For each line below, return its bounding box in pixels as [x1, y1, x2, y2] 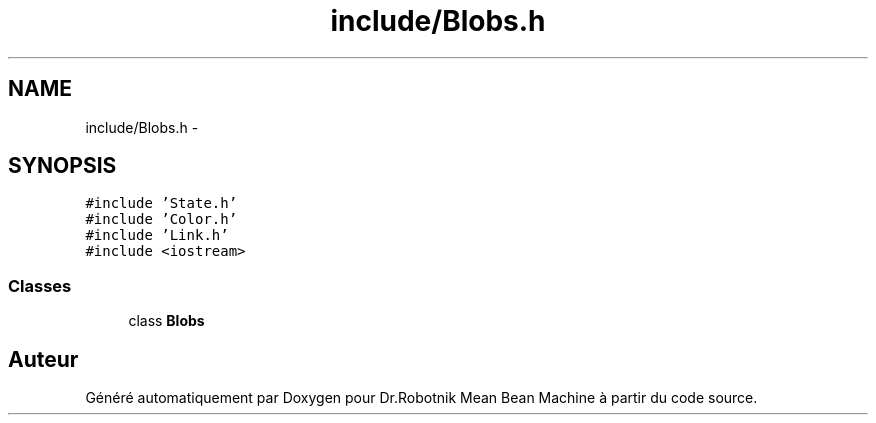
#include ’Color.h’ [85, 211, 238, 228]
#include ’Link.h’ [85, 227, 229, 244]
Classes [8, 275, 72, 296]
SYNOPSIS [8, 153, 117, 179]
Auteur [8, 346, 79, 372]
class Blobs [128, 312, 205, 330]
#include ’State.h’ [85, 195, 238, 212]
